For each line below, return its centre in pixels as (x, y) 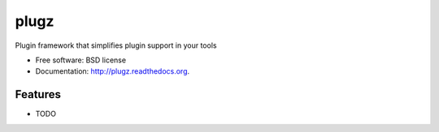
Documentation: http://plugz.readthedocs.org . (113, 71)
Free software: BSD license (80, 60)
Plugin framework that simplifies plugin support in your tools (116, 45)
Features (38, 94)
